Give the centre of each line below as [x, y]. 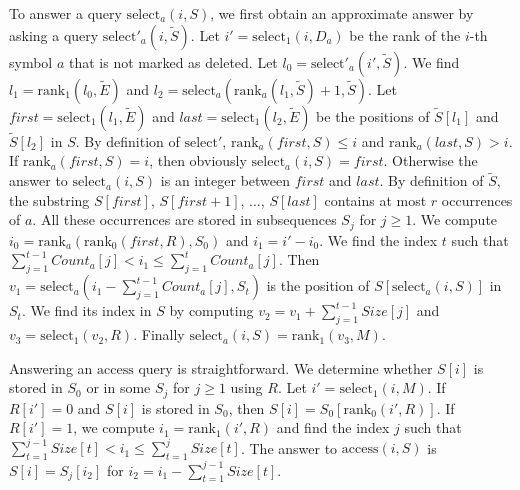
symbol [31, 61]
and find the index [333, 427]
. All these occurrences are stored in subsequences [184, 219]
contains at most [375, 199]
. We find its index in [86, 310]
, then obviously [198, 160]
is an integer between [225, 180]
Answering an [51, 367]
